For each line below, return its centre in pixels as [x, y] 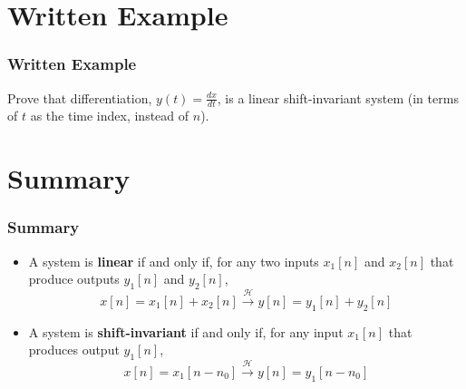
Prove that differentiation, [80, 97]
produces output [74, 350]
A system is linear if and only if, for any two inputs [174, 261]
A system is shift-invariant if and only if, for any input [186, 331]
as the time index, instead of [110, 116]
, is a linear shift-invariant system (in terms [338, 97]
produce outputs [74, 279]
